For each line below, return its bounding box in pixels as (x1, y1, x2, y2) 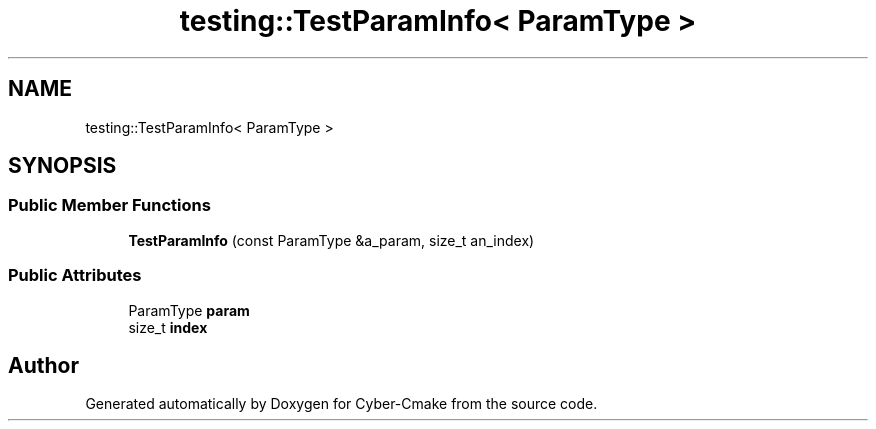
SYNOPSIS (8, 153, 117, 179)
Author (8, 352, 79, 378)
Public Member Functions (8, 195, 211, 216)
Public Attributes (8, 265, 142, 286)
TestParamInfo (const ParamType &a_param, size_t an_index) (128, 231, 535, 249)
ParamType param (128, 301, 250, 319)
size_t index (128, 318, 208, 336)
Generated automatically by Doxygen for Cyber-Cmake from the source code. (85, 395, 598, 413)
